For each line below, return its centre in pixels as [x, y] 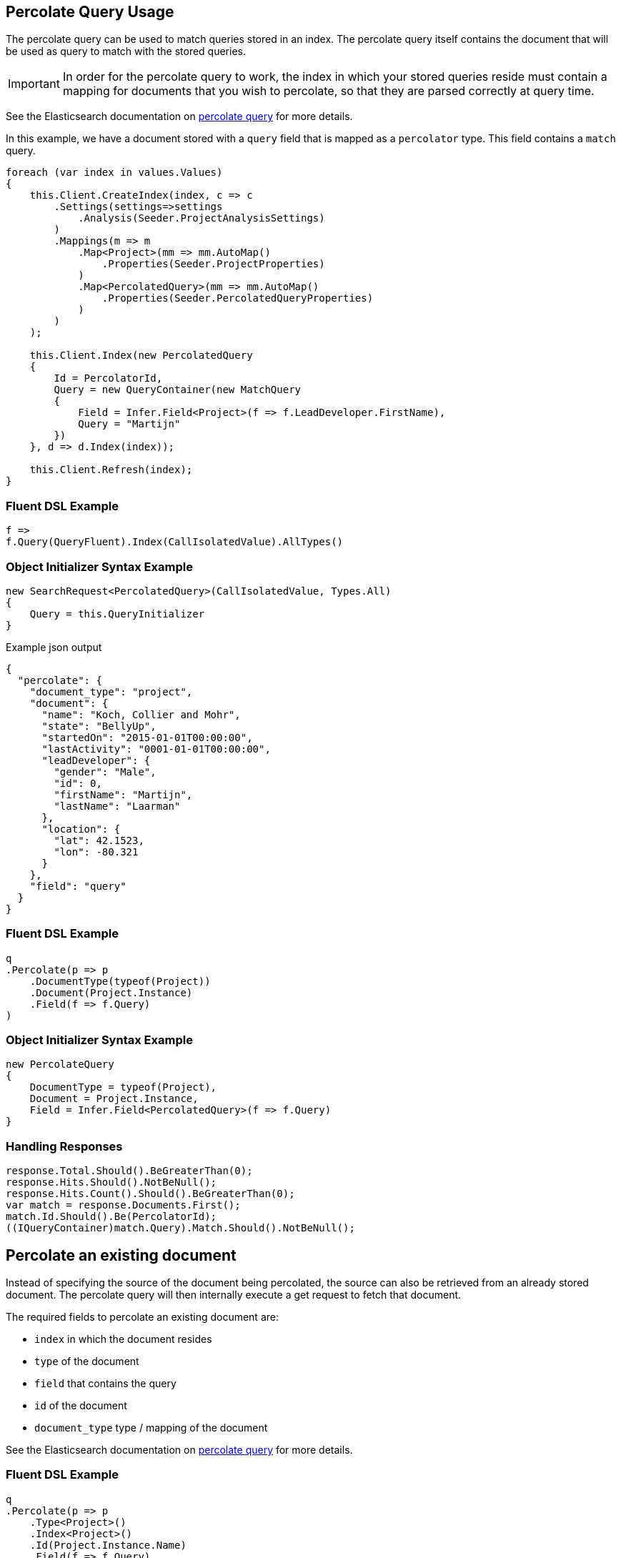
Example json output [54, 647]
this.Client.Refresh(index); [111, 470]
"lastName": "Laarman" [117, 806]
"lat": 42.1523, [99, 840]
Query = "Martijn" [129, 424]
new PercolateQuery [60, 1065]
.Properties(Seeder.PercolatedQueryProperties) [238, 298]
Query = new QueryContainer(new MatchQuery [178, 390]
